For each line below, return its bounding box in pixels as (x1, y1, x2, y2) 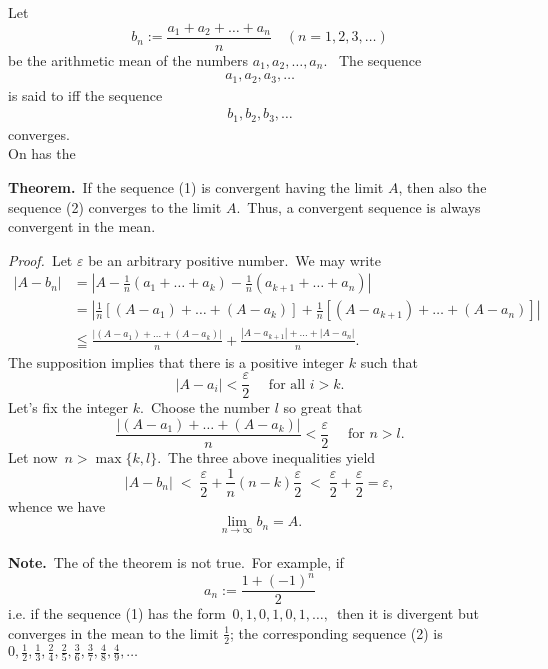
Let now (8, 446, 58, 467)
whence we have (8, 495, 106, 516)
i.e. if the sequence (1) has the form (8, 603, 226, 624)
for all (268, 377, 306, 392)
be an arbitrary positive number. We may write (88, 249, 381, 270)
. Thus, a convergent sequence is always (236, 196, 481, 217)
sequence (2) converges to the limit (8, 196, 222, 217)
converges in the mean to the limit (8, 622, 219, 643)
